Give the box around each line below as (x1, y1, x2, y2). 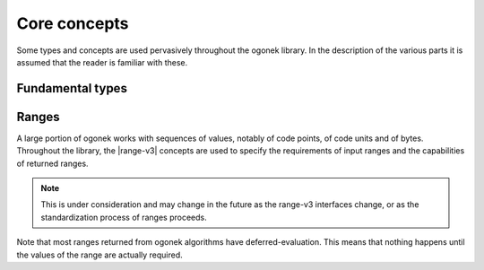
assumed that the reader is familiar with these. (16, 57, 188, 67)
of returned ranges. (16, 158, 89, 169)
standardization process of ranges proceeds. (40, 212, 207, 222)
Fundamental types (16, 81, 127, 96)
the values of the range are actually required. (16, 249, 183, 260)
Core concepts (16, 13, 129, 33)
